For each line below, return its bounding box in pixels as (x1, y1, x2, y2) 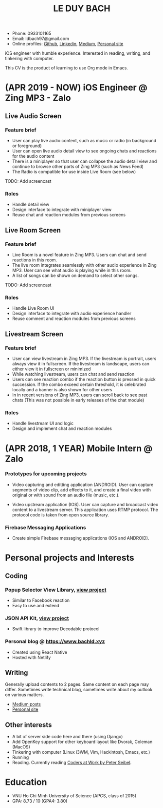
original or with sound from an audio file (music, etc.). (12, 492, 120, 498)
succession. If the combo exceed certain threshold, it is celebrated (12, 382, 146, 387)
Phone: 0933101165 (12, 30, 52, 37)
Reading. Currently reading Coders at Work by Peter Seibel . (12, 760, 132, 765)
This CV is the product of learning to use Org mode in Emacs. (5, 65, 128, 71)
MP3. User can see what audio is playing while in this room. (12, 267, 132, 274)
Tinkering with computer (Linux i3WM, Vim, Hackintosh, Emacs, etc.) (12, 749, 150, 755)
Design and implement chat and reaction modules (12, 425, 112, 431)
